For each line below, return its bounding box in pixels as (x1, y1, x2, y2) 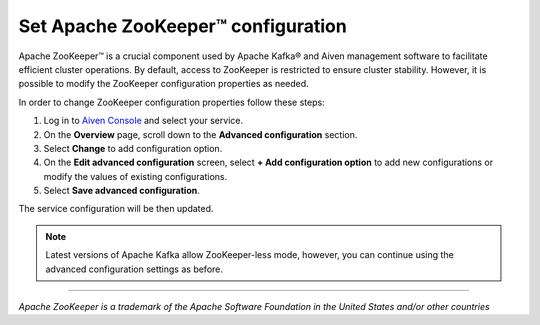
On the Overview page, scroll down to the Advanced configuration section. (43, 128, 358, 140)
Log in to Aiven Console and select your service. (43, 115, 244, 127)
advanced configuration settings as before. (45, 263, 224, 275)
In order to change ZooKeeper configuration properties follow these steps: (18, 96, 325, 108)
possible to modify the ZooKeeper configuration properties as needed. (18, 78, 309, 90)
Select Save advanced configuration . (43, 185, 200, 197)
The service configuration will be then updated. (18, 203, 214, 215)
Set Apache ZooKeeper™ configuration (18, 15, 347, 37)
